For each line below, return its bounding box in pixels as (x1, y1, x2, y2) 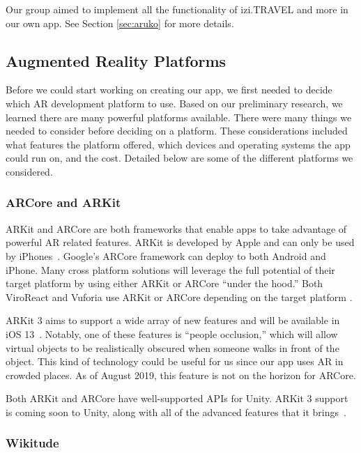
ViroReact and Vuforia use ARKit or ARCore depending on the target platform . (6, 289, 353, 304)
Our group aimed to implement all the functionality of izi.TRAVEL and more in (6, 2, 348, 16)
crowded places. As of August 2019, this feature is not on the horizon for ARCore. (6, 367, 356, 382)
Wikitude (6, 434, 59, 452)
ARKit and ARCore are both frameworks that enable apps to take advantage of (6, 221, 347, 236)
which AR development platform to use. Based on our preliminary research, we (6, 95, 343, 110)
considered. (6, 164, 53, 178)
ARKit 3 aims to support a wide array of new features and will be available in (6, 313, 340, 328)
